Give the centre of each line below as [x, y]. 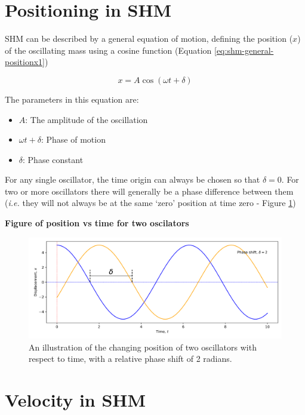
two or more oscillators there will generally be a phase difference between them [149, 191]
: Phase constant [53, 159]
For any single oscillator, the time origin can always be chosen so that [133, 179]
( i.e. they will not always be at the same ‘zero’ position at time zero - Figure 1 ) [150, 203]
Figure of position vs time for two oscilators [97, 223]
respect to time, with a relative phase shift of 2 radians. [130, 359]
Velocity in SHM [76, 399]
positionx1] [25, 62]
